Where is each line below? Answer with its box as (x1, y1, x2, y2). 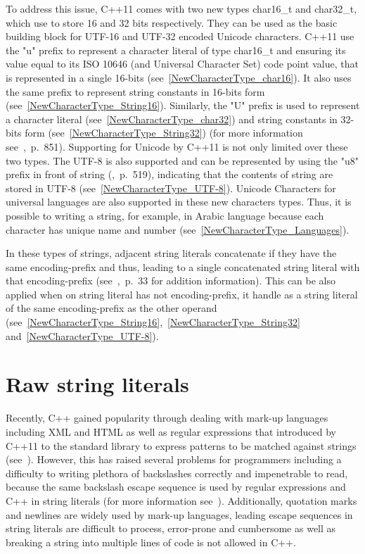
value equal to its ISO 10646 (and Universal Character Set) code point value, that (6, 56, 359, 71)
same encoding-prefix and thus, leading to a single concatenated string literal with (6, 259, 360, 274)
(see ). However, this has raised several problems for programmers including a (6, 452, 342, 467)
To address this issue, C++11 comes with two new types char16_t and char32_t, (6, 1, 357, 15)
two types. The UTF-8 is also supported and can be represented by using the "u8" (6, 153, 359, 168)
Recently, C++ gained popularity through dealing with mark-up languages (6, 410, 328, 425)
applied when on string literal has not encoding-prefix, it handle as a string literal (6, 287, 358, 301)
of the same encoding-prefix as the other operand (6, 301, 217, 315)
